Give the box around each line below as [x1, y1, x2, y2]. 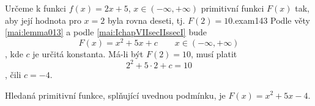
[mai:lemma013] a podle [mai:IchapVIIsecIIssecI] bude [5, 26, 207, 38]
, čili [5, 68, 21, 80]
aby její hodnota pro [5, 13, 81, 26]
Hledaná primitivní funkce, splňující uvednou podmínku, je [5, 88, 226, 101]
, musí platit [191, 47, 237, 60]
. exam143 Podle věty [232, 13, 310, 26]
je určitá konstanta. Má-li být [32, 47, 144, 60]
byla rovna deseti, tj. [107, 13, 185, 26]
